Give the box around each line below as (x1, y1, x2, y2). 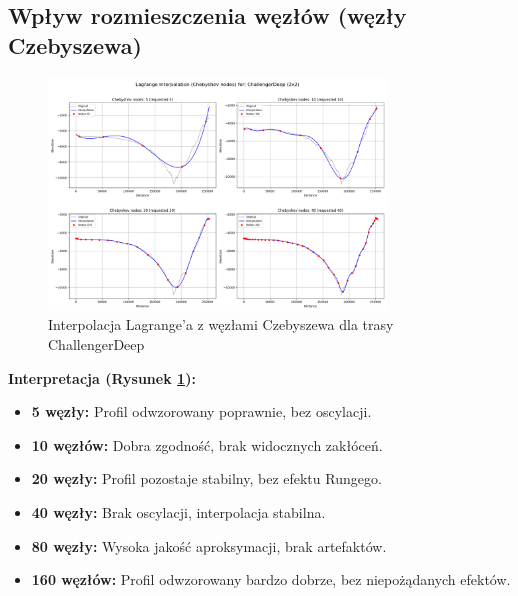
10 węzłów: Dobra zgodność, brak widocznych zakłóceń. (31, 434, 383, 455)
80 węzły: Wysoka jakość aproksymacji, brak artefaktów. (31, 535, 387, 556)
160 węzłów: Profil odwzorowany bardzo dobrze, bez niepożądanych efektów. (31, 569, 511, 590)
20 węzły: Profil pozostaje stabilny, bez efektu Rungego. (31, 468, 382, 489)
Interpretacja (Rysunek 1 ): (8, 367, 196, 388)
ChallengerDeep (48, 333, 145, 354)
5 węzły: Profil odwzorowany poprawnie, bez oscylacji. (31, 401, 372, 422)
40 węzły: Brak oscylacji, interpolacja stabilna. (31, 501, 326, 522)
